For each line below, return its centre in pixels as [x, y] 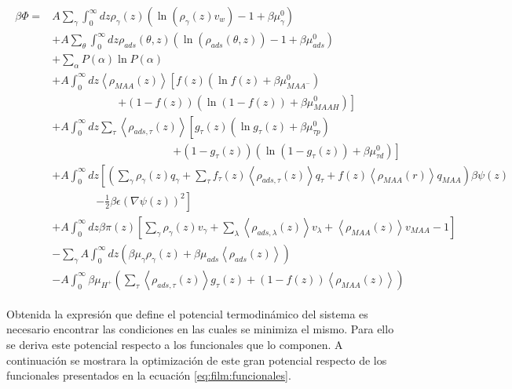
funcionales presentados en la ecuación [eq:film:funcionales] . [149, 375]
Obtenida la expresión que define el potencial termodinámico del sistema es [187, 313]
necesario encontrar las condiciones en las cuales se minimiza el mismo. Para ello [200, 329]
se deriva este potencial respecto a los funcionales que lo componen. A [175, 344]
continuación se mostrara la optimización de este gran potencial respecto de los [197, 360]
